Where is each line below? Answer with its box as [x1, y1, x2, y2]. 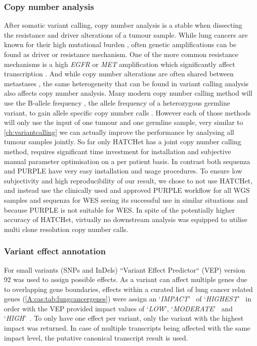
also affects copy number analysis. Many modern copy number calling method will [4, 88, 253, 98]
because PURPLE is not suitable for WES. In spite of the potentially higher [4, 204, 235, 215]
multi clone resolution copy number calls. [4, 224, 128, 234]
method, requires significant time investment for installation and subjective [4, 146, 231, 156]
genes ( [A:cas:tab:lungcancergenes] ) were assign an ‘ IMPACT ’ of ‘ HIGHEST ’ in [4, 293, 252, 304]
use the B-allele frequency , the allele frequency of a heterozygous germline [4, 97, 230, 108]
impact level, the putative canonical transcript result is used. [4, 332, 188, 343]
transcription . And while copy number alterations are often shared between [4, 68, 234, 79]
